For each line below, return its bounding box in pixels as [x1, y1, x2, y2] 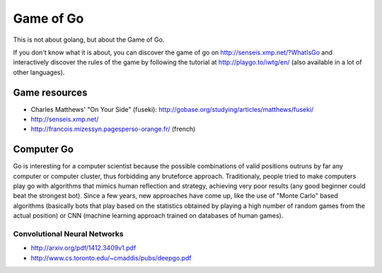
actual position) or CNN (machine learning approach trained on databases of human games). [13, 211, 284, 220]
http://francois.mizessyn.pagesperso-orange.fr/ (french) [30, 124, 196, 134]
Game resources [13, 86, 88, 98]
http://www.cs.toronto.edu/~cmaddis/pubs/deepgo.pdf [30, 253, 192, 262]
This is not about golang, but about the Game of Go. [13, 35, 165, 44]
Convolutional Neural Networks [13, 229, 124, 239]
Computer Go [13, 144, 74, 156]
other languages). [13, 68, 65, 76]
